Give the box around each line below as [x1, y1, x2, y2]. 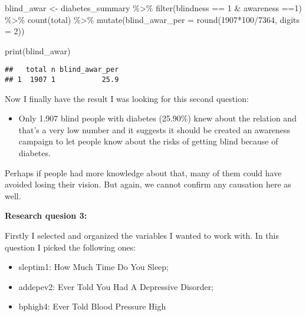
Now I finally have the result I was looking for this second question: [5, 92, 249, 104]
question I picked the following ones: [5, 241, 136, 253]
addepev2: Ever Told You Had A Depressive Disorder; [18, 280, 214, 292]
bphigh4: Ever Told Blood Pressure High [18, 300, 166, 312]
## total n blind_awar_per [5, 65, 119, 74]
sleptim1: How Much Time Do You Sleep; [18, 261, 169, 273]
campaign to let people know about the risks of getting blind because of [18, 135, 278, 147]
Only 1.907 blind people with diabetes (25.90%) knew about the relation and [18, 112, 297, 124]
